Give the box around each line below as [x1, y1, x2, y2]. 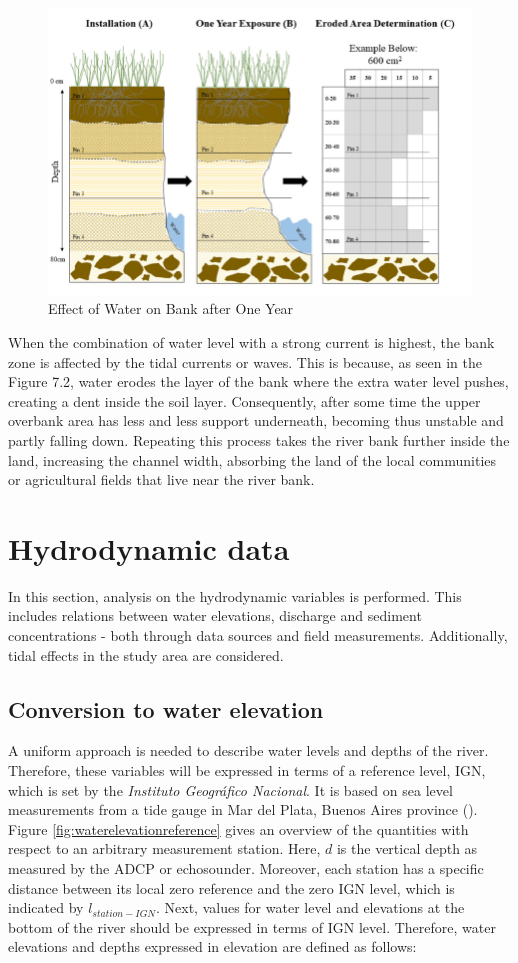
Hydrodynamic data [8, 527, 290, 568]
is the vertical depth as [336, 838, 478, 859]
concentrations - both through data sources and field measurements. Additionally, [8, 625, 508, 646]
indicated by [8, 897, 84, 918]
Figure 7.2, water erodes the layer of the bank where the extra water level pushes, [8, 371, 509, 392]
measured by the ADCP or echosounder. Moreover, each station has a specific [8, 858, 484, 879]
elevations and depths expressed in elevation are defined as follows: [8, 936, 417, 957]
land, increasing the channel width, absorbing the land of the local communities [8, 449, 497, 470]
